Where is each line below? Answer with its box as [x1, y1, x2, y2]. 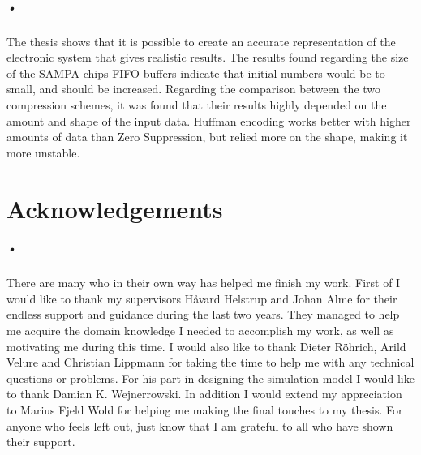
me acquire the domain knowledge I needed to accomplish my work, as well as [6, 322, 394, 339]
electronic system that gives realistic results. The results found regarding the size [6, 49, 409, 66]
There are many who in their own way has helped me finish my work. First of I [6, 274, 401, 291]
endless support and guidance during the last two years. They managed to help [6, 306, 400, 323]
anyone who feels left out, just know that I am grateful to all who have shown [6, 417, 393, 434]
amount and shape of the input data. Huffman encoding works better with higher [6, 112, 411, 129]
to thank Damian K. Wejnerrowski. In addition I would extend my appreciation [6, 385, 402, 402]
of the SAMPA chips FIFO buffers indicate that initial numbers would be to [6, 64, 385, 81]
